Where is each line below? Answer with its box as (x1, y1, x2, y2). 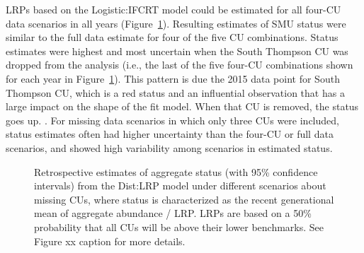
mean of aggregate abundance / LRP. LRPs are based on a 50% (34, 206, 312, 220)
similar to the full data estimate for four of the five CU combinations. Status (6, 30, 339, 45)
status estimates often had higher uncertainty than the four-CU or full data (6, 126, 334, 141)
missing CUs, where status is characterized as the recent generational (34, 192, 334, 206)
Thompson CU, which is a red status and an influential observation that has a (6, 85, 345, 100)
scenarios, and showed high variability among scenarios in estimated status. (6, 140, 333, 155)
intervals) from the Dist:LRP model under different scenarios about (34, 178, 326, 193)
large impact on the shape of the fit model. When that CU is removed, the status (6, 99, 359, 114)
